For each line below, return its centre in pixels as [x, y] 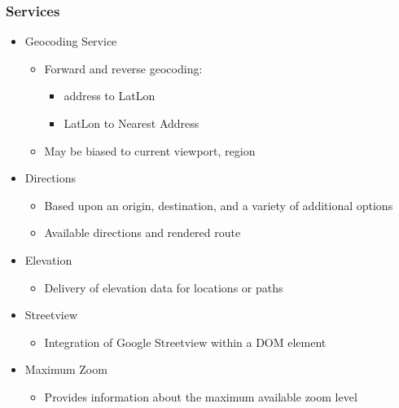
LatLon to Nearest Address [132, 123]
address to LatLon [110, 96]
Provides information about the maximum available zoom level [201, 396]
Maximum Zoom [66, 369]
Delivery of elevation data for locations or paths [164, 287]
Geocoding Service [71, 41]
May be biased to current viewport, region [150, 150]
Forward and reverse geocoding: [123, 68]
